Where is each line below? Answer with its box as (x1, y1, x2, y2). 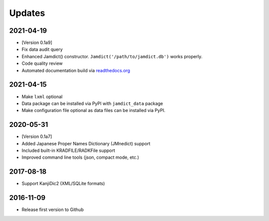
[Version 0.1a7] (21, 133, 52, 139)
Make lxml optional (21, 94, 63, 100)
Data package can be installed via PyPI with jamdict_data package (21, 100, 163, 107)
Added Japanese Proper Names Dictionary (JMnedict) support (21, 140, 150, 146)
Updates (9, 7, 45, 18)
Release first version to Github (21, 207, 84, 213)
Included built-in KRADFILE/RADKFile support (21, 147, 116, 153)
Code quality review (21, 60, 63, 67)
